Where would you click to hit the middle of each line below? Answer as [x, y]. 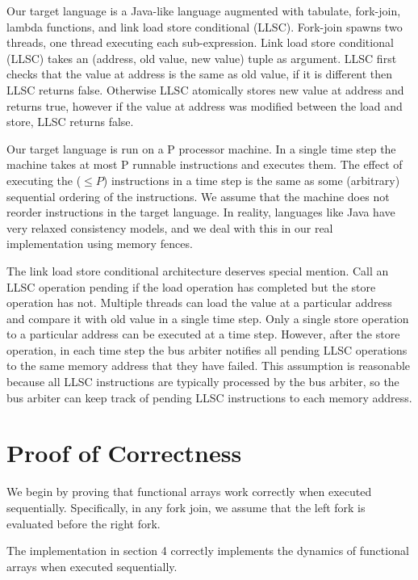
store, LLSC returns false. [70, 122]
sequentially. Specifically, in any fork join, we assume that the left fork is [186, 507]
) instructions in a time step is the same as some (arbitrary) [251, 180]
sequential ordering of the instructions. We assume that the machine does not [198, 196]
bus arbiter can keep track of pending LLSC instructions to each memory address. [209, 397]
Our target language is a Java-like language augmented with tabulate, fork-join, [204, 11]
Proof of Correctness [124, 453]
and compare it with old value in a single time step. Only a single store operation [208, 318]
